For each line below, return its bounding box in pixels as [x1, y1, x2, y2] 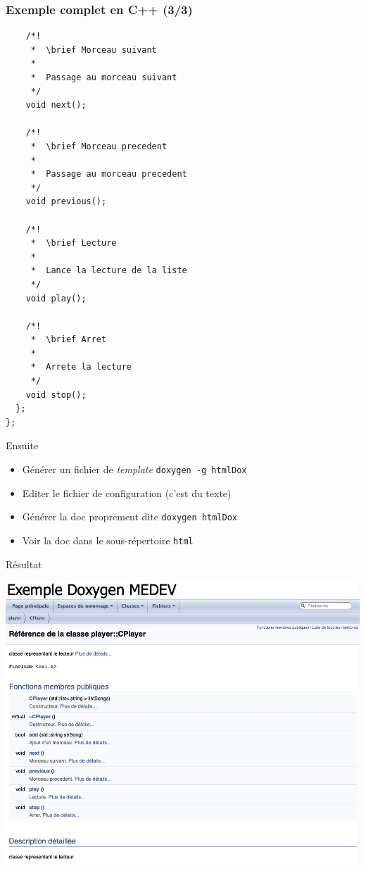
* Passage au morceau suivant [30, 73, 177, 82]
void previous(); [25, 196, 107, 207]
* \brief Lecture [30, 238, 117, 249]
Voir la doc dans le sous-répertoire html [22, 532, 194, 547]
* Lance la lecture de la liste [30, 265, 187, 276]
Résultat [6, 556, 42, 571]
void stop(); [25, 389, 87, 400]
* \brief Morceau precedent [30, 141, 168, 151]
